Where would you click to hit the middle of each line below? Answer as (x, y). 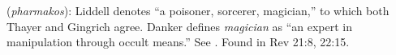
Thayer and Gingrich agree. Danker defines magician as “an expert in (179, 26)
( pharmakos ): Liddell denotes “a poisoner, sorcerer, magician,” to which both (198, 10)
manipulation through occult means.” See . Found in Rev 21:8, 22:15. (178, 42)
